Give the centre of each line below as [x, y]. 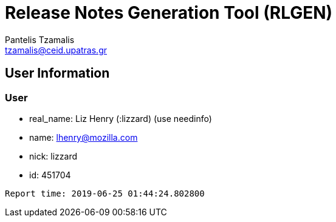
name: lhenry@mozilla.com [84, 137]
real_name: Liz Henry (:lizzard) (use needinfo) [121, 118]
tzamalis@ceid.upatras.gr [56, 50]
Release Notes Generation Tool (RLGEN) [169, 13]
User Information [57, 73]
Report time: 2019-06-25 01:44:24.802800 [105, 193]
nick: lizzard [53, 156]
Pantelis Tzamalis [40, 39]
